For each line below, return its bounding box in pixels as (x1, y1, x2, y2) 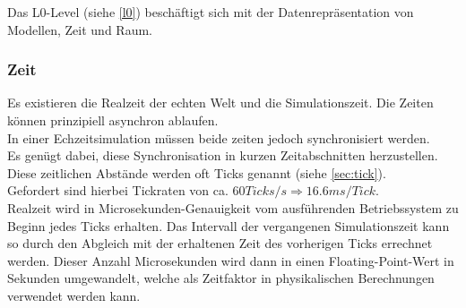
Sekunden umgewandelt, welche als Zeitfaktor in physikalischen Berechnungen (7, 269, 435, 287)
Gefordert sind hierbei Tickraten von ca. (7, 181, 229, 200)
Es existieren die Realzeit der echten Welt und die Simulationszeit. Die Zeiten (7, 93, 434, 112)
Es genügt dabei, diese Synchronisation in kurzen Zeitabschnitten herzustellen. (7, 146, 438, 165)
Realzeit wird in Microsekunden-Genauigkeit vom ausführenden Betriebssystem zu (7, 198, 459, 217)
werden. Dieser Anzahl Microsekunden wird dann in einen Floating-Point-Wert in (7, 251, 454, 269)
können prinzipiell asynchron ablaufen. (7, 111, 219, 129)
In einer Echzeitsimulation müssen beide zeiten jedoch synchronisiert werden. (7, 128, 430, 147)
